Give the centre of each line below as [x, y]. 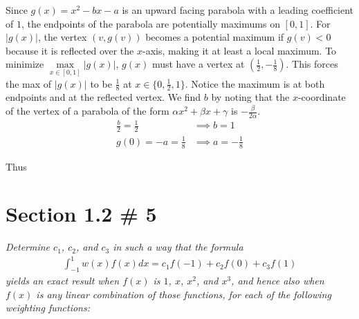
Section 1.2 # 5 [81, 214]
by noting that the [250, 97]
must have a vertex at [198, 64]
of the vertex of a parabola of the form [88, 111]
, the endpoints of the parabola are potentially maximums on [150, 23]
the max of [29, 83]
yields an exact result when [63, 281]
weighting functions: [48, 308]
